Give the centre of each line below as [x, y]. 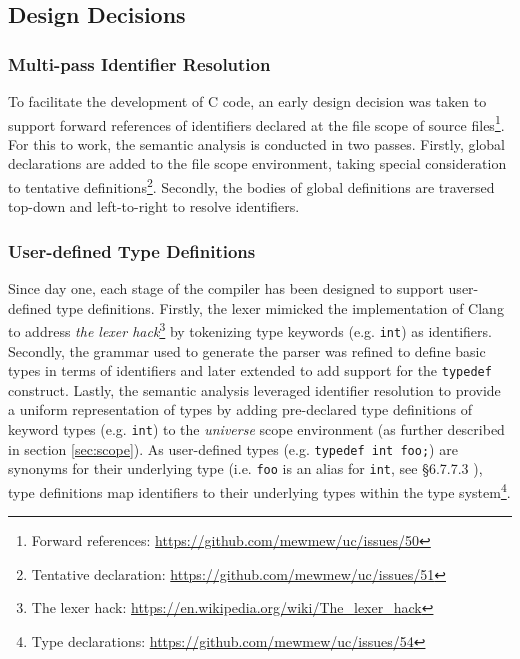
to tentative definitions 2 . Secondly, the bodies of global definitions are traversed [251, 185]
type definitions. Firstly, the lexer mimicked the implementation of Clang [280, 307]
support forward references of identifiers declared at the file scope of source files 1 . [256, 123]
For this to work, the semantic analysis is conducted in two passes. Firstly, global [257, 143]
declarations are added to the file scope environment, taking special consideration [257, 163]
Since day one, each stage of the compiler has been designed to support [226, 288]
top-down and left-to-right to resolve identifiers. [154, 206]
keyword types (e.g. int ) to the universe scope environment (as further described [256, 429]
